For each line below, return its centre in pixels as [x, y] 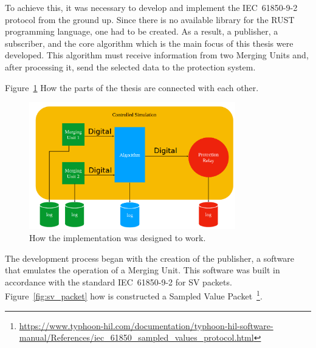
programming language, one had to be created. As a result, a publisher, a [142, 31]
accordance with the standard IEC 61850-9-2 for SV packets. [118, 281]
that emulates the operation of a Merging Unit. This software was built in [143, 270]
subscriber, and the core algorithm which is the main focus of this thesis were [149, 43]
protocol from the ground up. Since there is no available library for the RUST [150, 19]
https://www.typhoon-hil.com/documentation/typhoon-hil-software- [146, 325]
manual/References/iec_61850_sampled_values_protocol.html [136, 337]
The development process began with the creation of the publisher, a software [150, 258]
